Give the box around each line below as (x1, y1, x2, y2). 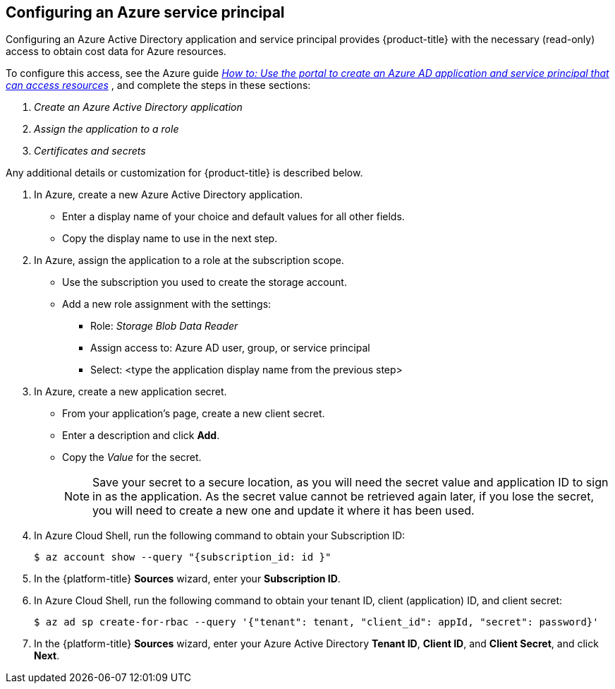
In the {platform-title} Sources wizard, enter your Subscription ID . (34, 573, 341, 585)
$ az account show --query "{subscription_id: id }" (34, 551, 331, 563)
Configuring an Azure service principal (6, 4, 285, 21)
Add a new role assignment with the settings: (62, 298, 272, 311)
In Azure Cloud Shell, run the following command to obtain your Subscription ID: (34, 529, 406, 542)
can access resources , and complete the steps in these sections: (6, 79, 311, 92)
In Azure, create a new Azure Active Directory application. (34, 188, 303, 201)
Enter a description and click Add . (62, 429, 220, 442)
